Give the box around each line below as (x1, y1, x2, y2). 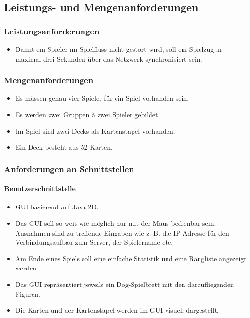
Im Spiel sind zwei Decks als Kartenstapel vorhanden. (15, 126, 175, 136)
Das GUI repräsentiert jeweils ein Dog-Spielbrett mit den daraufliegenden (15, 279, 234, 289)
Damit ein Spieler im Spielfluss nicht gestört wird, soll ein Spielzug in (15, 44, 222, 54)
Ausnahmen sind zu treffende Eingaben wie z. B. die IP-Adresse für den (15, 227, 229, 238)
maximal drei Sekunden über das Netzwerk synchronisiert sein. (15, 53, 202, 64)
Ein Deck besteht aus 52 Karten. (15, 142, 113, 152)
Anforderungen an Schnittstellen (4, 162, 134, 175)
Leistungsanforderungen (4, 25, 100, 37)
